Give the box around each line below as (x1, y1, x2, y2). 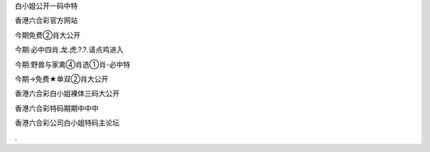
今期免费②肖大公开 (14, 30, 81, 40)
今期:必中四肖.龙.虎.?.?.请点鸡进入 (14, 45, 124, 55)
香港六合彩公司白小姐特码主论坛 (14, 118, 119, 127)
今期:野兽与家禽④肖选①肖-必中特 (14, 60, 131, 69)
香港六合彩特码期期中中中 (14, 103, 99, 113)
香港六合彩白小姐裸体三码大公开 (14, 88, 119, 99)
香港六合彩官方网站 (14, 16, 78, 25)
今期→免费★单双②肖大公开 (14, 74, 109, 84)
